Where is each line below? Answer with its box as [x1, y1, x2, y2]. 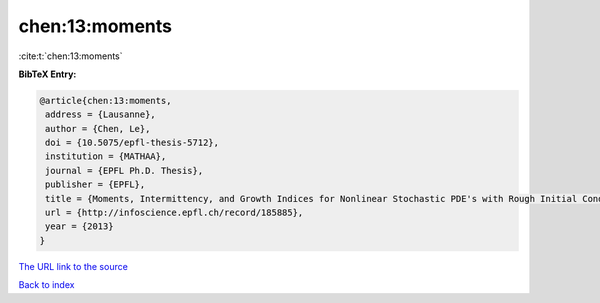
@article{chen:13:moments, [39, 95, 172, 106]
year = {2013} [45, 221, 114, 232]
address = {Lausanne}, [45, 109, 157, 120]
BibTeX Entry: [18, 68, 77, 80]
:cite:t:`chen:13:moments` [18, 50, 124, 62]
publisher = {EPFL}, [45, 179, 146, 190]
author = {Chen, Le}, [45, 123, 151, 134]
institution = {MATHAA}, [45, 151, 167, 162]
